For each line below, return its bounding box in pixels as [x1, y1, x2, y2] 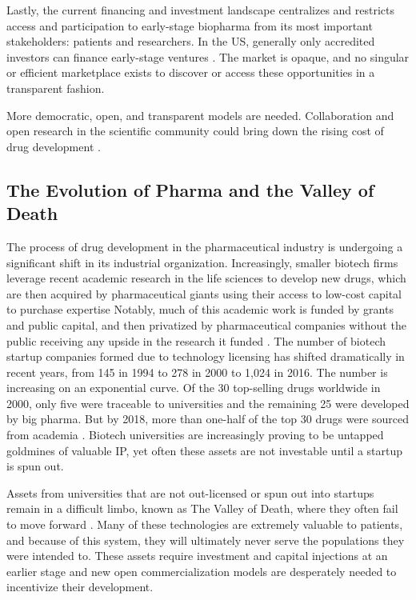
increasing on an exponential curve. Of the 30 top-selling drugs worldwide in [6, 379, 381, 396]
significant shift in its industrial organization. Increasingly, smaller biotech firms [6, 254, 398, 270]
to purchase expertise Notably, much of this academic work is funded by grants [6, 301, 394, 318]
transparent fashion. [6, 79, 105, 96]
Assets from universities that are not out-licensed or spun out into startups [6, 484, 374, 501]
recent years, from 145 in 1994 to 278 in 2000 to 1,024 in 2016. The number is [6, 363, 388, 380]
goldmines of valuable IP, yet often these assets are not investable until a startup [6, 442, 403, 458]
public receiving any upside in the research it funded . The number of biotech [6, 332, 386, 349]
